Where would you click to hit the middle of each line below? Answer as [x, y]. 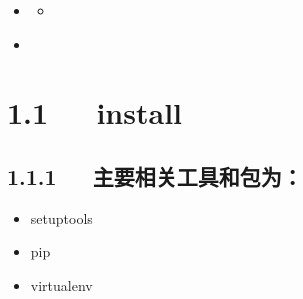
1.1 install [95, 112]
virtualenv [61, 284]
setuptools [61, 217]
